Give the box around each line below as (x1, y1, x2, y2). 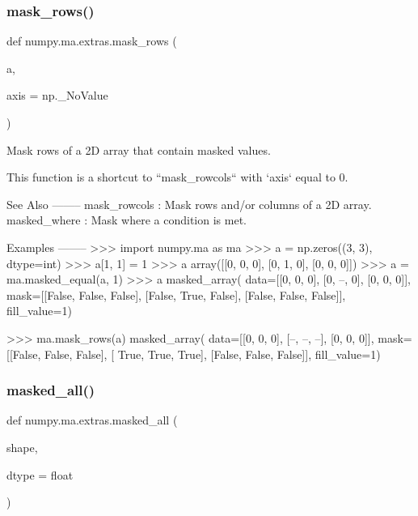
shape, (6, 438, 38, 455)
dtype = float (6, 466, 74, 483)
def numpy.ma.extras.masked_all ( (6, 412, 178, 429)
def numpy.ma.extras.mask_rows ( (6, 32, 177, 49)
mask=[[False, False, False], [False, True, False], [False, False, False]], (6, 286, 346, 303)
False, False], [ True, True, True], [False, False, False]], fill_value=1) (44, 345, 381, 362)
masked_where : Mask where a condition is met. (6, 211, 247, 228)
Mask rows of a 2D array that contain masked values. (6, 141, 271, 158)
